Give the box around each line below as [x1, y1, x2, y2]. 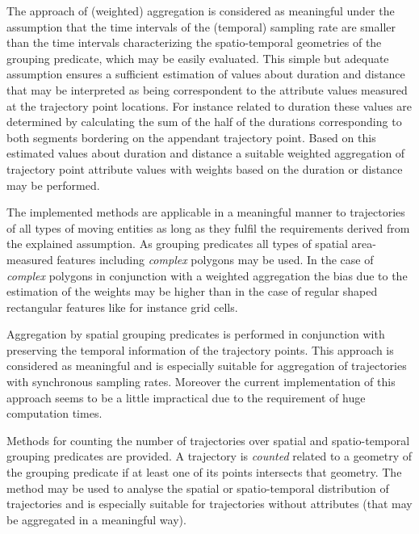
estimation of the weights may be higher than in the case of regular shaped [6, 283, 378, 300]
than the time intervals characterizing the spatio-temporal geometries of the [6, 34, 382, 51]
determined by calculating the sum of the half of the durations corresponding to [6, 113, 402, 130]
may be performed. [6, 176, 100, 193]
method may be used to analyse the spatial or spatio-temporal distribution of [6, 479, 389, 496]
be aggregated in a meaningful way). [6, 511, 186, 528]
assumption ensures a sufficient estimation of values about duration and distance [6, 65, 405, 82]
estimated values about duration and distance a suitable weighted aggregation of [6, 145, 405, 162]
